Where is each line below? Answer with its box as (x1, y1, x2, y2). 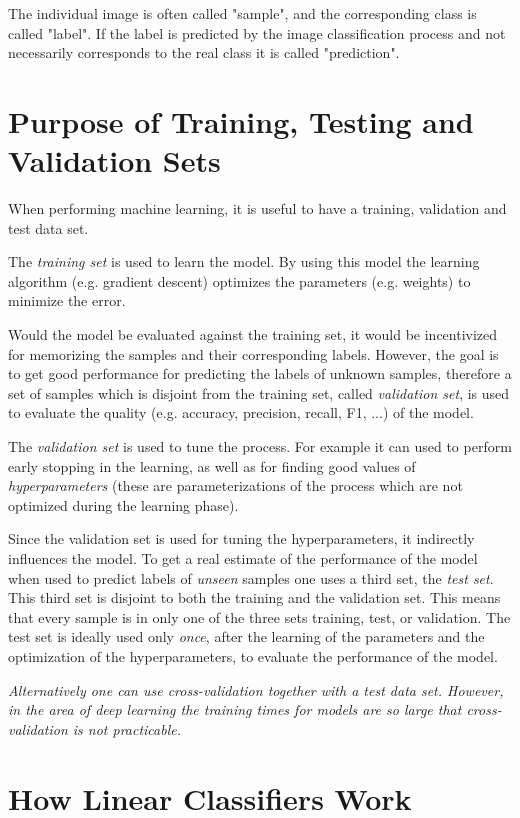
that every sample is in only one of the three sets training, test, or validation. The (8, 606, 511, 627)
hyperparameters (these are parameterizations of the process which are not (8, 475, 463, 496)
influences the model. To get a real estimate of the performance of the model (8, 548, 478, 568)
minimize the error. (8, 290, 126, 311)
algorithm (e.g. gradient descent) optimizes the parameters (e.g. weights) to (8, 270, 471, 291)
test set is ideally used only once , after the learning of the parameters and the (8, 626, 485, 647)
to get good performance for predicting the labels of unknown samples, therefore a (8, 363, 512, 384)
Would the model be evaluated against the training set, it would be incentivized (8, 324, 498, 345)
